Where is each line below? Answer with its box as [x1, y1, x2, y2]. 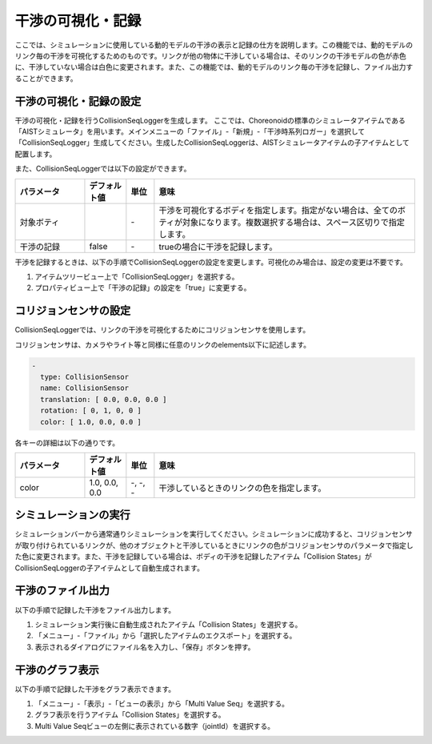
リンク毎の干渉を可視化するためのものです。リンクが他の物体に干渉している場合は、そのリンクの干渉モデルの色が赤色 [14, 50, 407, 60]
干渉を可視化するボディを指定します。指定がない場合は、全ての [158, 204, 398, 215]
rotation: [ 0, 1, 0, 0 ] [40, 406, 142, 416]
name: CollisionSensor [40, 384, 130, 392]
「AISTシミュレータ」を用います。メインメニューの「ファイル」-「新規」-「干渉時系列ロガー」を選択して [14, 127, 366, 136]
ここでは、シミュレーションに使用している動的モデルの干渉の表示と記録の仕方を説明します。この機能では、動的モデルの [14, 40, 414, 50]
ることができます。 [14, 73, 78, 83]
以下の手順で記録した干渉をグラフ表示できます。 [14, 684, 176, 694]
